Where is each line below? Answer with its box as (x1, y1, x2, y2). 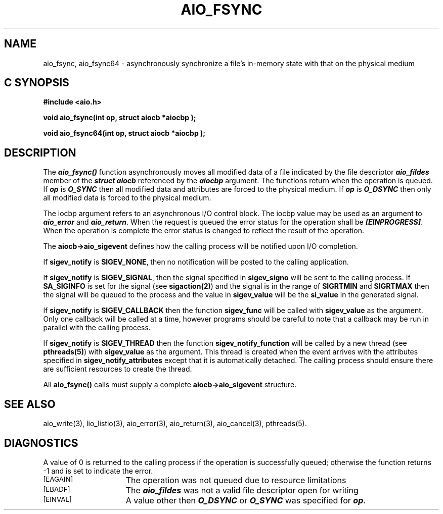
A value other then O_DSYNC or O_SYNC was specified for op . (125, 495, 366, 505)
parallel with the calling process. (43, 323, 151, 332)
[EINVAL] (43, 495, 72, 503)
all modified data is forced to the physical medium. (43, 193, 211, 202)
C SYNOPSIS (4, 76, 69, 89)
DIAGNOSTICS (4, 436, 78, 449)
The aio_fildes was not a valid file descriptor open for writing (125, 485, 359, 495)
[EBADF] (43, 485, 70, 493)
